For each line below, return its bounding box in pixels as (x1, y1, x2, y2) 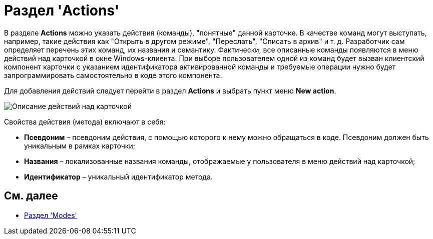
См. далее (4, 189, 58, 202)
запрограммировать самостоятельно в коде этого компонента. (4, 70, 222, 79)
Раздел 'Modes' (24, 210, 77, 219)
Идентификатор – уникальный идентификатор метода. (24, 172, 213, 181)
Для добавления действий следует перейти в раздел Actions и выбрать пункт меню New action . (4, 86, 336, 95)
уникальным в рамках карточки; (24, 141, 135, 150)
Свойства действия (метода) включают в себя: (4, 117, 166, 126)
